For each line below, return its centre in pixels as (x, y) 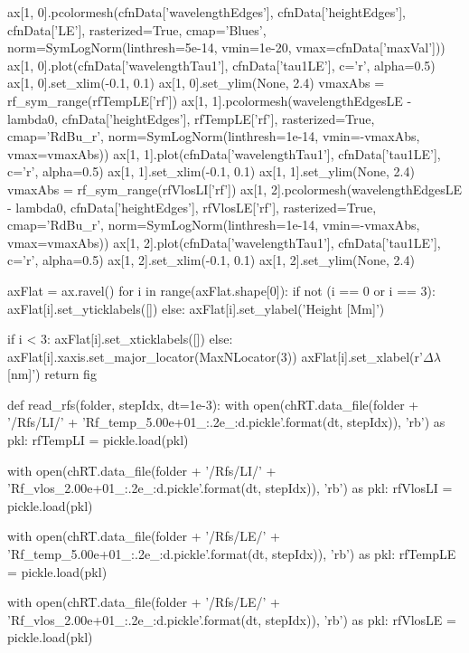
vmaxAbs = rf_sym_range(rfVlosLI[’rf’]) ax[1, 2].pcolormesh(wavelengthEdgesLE (235, 189)
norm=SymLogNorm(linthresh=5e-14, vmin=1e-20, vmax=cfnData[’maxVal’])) (226, 47)
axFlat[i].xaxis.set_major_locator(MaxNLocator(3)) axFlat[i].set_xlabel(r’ (215, 356)
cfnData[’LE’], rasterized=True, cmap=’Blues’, (137, 29)
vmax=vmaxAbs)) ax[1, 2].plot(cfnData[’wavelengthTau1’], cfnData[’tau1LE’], (224, 242)
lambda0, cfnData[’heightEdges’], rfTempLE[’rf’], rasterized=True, (191, 118)
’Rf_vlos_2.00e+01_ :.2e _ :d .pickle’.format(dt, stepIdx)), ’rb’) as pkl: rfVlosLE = (232, 619)
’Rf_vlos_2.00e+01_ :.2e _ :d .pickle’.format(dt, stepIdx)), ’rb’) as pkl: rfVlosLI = (230, 488)
